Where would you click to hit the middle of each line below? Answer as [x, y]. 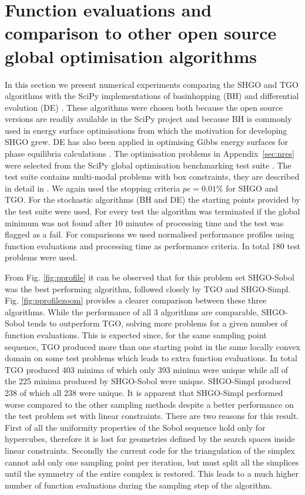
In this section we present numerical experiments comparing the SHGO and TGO [152, 84]
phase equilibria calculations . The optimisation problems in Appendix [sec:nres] [150, 154]
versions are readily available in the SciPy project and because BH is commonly [148, 119]
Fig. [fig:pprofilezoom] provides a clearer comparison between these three [136, 300]
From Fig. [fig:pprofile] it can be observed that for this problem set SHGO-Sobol [150, 277]
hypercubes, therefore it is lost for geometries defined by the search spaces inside [150, 439]
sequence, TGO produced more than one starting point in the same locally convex [152, 346]
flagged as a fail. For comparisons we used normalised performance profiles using [150, 234]
